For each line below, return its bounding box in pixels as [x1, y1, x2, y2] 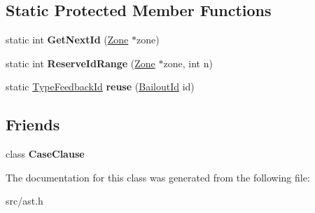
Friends [6, 114, 60, 135]
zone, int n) [163, 55, 213, 70]
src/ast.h [6, 193, 43, 208]
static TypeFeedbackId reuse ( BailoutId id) [6, 79, 195, 94]
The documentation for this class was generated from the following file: [6, 170, 310, 184]
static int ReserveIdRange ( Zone [6, 55, 155, 70]
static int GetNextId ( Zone [6, 32, 129, 47]
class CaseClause [6, 146, 85, 161]
